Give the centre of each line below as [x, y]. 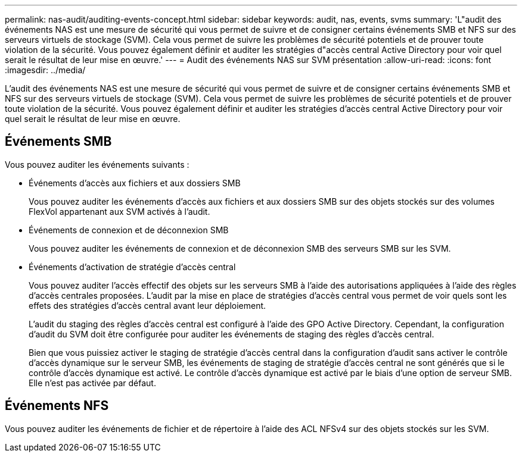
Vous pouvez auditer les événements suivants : [97, 164]
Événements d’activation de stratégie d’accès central [132, 267]
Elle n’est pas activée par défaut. [92, 383]
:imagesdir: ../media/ [45, 70]
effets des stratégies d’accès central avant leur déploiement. [147, 305]
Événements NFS [57, 406]
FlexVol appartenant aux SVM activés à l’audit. [119, 211]
